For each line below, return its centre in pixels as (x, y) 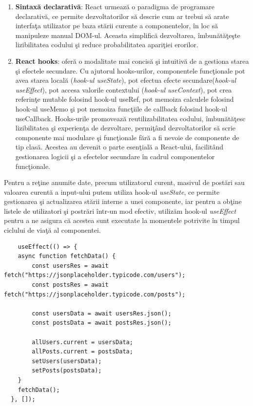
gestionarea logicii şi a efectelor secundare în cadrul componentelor (115, 156)
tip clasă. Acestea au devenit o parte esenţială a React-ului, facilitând (119, 147)
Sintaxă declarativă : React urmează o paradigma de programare (115, 6)
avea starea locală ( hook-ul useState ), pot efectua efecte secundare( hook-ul (126, 80)
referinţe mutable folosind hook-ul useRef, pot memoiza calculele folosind (125, 99)
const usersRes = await (70, 266)
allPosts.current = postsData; (82, 352)
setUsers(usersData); (67, 361)
